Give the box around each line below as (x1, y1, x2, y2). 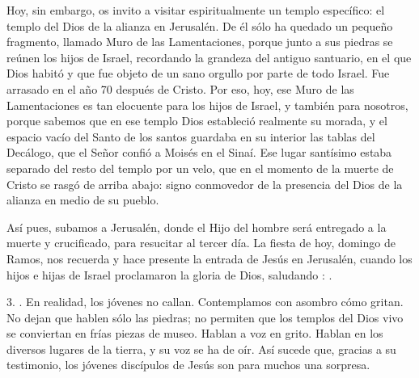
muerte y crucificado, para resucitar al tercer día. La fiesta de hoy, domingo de (6, 234, 396, 251)
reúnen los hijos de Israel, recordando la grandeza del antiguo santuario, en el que (6, 48, 412, 65)
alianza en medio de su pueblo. (6, 191, 159, 208)
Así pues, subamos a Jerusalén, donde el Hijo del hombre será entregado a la (6, 218, 387, 235)
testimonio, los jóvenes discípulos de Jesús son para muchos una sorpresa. (6, 356, 370, 373)
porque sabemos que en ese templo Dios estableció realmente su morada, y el (6, 112, 387, 129)
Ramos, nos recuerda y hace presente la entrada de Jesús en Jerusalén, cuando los (6, 250, 413, 267)
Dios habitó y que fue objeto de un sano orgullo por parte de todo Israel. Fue (6, 65, 390, 82)
